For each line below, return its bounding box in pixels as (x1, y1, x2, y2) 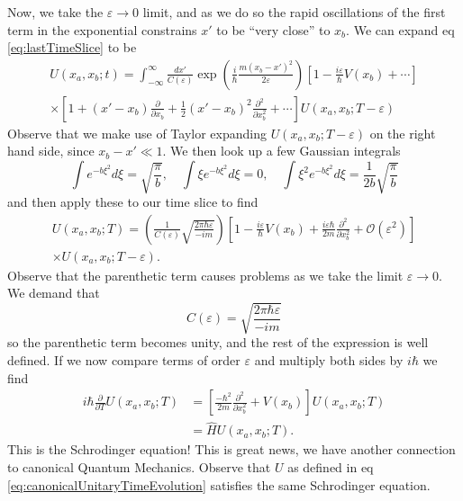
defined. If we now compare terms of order (7, 350, 241, 369)
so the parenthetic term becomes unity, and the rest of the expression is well (7, 333, 429, 352)
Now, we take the (7, 3, 104, 21)
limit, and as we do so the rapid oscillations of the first (142, 3, 446, 21)
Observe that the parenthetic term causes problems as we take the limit (7, 265, 404, 284)
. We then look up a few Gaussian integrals (162, 141, 401, 160)
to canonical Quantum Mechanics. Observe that (7, 458, 271, 476)
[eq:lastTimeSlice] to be (7, 38, 137, 57)
